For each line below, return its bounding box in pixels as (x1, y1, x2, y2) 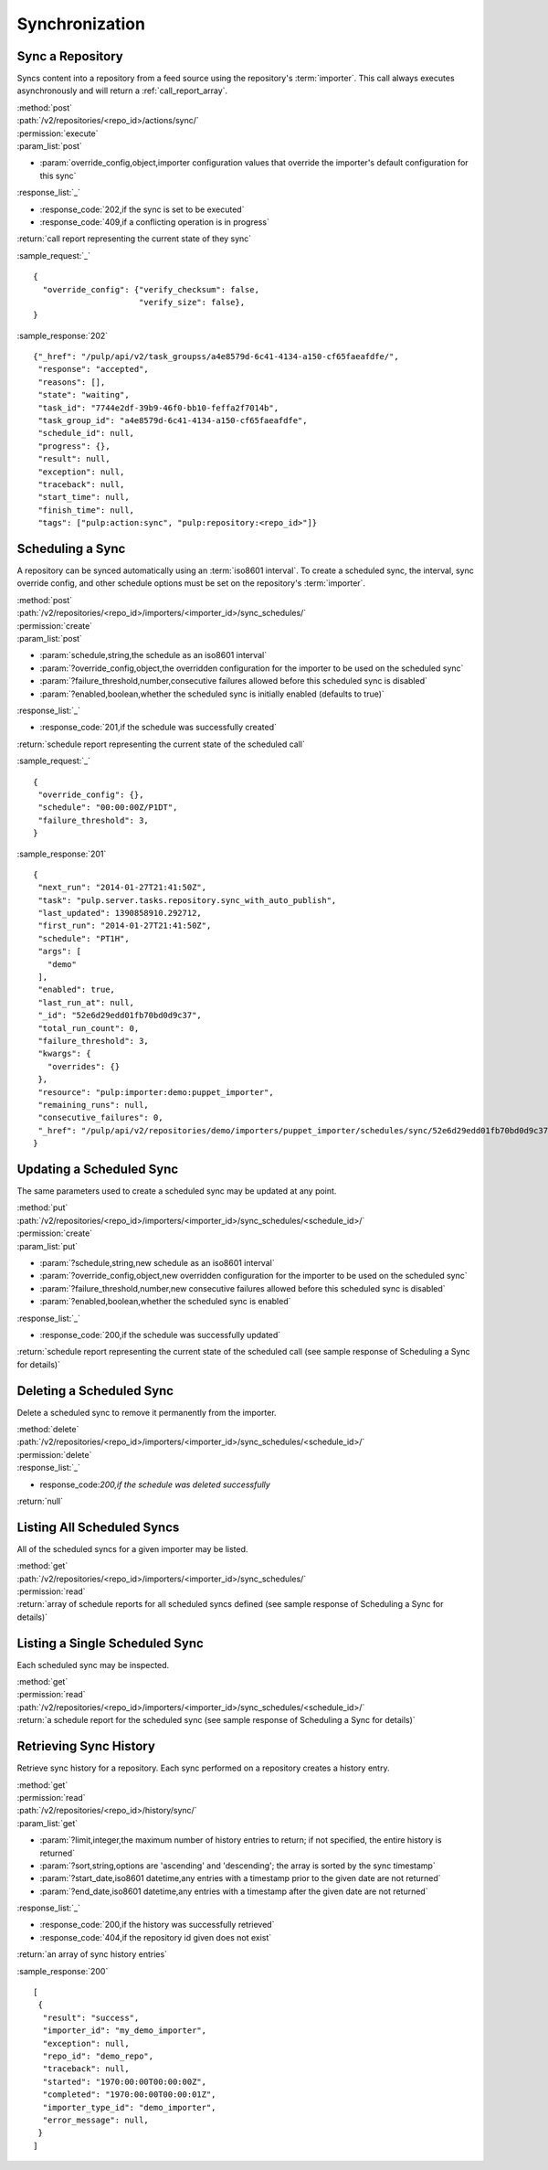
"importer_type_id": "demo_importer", (42, 2102, 216, 2112)
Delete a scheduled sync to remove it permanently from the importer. (16, 1407, 278, 1418)
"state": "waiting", (37, 389, 130, 400)
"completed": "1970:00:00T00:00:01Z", (42, 2090, 216, 2100)
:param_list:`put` (16, 1240, 79, 1251)
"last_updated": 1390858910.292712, (37, 908, 203, 919)
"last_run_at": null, (37, 997, 135, 1007)
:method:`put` (16, 1202, 68, 1213)
